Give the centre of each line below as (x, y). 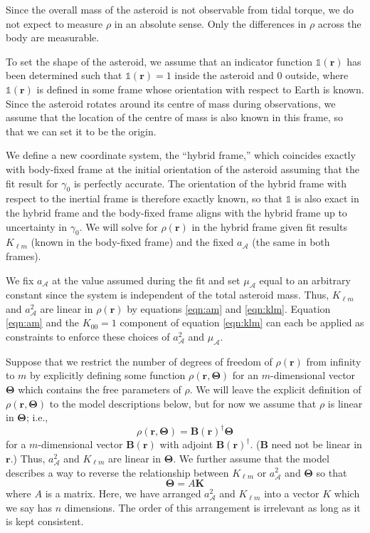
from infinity (334, 361)
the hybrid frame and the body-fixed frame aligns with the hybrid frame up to (176, 212)
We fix (20, 280)
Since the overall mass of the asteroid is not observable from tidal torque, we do (180, 9)
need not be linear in (317, 444)
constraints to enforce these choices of (88, 337)
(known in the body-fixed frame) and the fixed (132, 242)
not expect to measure (54, 23)
